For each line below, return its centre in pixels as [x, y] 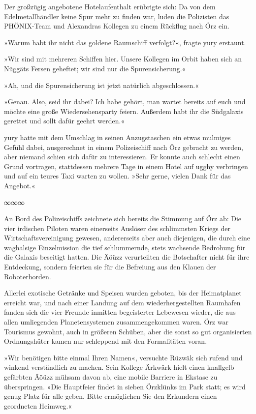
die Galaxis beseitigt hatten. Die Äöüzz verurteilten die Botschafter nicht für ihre [127, 257]
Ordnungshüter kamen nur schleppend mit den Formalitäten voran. [106, 341]
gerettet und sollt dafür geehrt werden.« [64, 121]
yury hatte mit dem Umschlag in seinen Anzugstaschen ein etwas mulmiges [117, 137]
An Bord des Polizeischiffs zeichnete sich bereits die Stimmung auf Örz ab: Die [123, 219]
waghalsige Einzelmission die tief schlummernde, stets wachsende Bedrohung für [125, 247]
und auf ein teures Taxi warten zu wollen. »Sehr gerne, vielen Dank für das [117, 176]
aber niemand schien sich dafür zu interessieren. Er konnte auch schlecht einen [122, 157]
